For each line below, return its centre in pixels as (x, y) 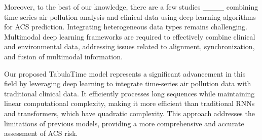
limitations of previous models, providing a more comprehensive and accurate (124, 123)
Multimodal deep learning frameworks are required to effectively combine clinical (130, 36)
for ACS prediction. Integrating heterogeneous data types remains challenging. (126, 27)
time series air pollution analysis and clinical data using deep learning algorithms (130, 16)
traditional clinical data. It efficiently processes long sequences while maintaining (129, 93)
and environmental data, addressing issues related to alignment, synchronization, (129, 46)
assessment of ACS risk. (41, 133)
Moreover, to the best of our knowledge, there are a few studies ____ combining (131, 7)
